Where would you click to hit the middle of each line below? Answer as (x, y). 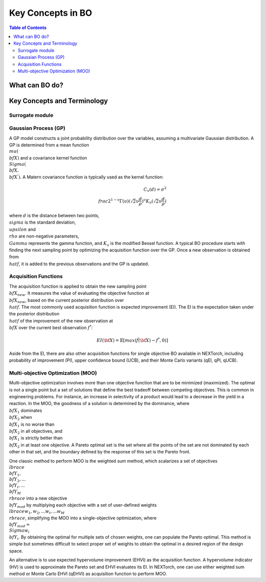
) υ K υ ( (148, 201)
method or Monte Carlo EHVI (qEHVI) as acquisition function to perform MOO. (88, 574)
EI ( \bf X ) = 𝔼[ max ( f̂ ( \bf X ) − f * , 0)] (133, 340)
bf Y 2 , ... (17, 480)
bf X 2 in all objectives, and (36, 432)
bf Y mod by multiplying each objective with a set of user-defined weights (83, 505)
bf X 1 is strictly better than (36, 439)
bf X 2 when (20, 418)
